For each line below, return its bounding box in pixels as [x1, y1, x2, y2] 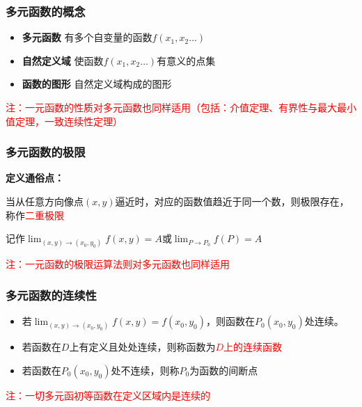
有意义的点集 [157, 53, 216, 67]
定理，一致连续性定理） [15, 113, 123, 128]
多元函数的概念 [6, 2, 86, 19]
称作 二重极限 [6, 207, 64, 222]
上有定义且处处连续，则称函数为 [69, 340, 216, 354]
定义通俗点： [6, 170, 64, 185]
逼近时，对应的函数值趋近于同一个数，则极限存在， [115, 194, 349, 208]
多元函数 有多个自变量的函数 [22, 30, 152, 45]
